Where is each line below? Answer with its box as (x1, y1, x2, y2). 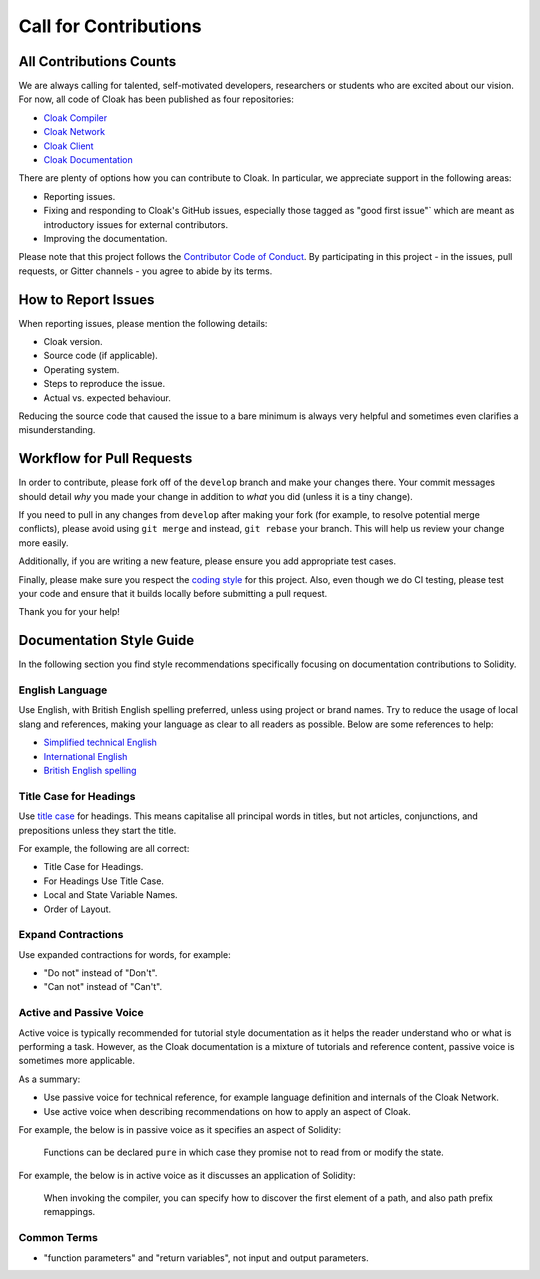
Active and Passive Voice (18, 1006, 144, 1020)
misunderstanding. (18, 424, 96, 436)
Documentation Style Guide (18, 632, 195, 649)
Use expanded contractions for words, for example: (18, 948, 231, 960)
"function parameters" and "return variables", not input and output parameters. (43, 1251, 369, 1264)
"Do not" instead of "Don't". (43, 967, 158, 979)
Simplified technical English (43, 736, 157, 749)
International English (43, 750, 128, 762)
